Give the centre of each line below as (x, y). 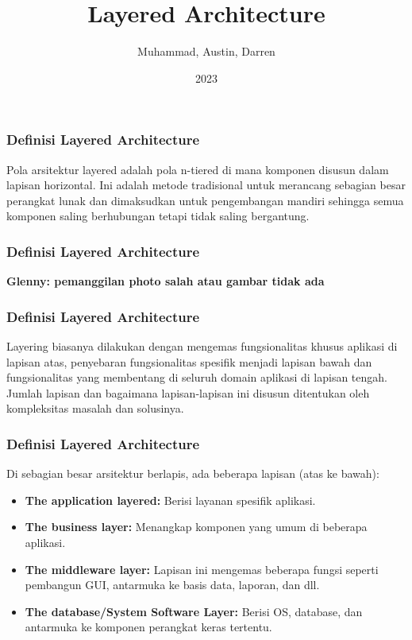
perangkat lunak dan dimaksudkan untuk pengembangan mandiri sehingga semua (205, 200)
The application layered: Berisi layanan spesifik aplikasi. (170, 500)
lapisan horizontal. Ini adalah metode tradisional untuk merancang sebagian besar (206, 185)
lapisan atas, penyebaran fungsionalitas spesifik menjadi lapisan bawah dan (189, 361)
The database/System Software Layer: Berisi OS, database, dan (194, 611)
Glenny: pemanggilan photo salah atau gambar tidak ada (166, 281)
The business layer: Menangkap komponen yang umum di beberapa (196, 527)
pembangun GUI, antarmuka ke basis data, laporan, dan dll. (172, 585)
